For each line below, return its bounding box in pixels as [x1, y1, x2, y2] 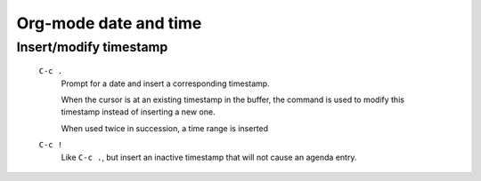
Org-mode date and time [16, 13, 202, 33]
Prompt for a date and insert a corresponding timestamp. [61, 78, 271, 89]
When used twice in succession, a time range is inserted [61, 122, 269, 133]
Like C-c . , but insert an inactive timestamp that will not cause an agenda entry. [61, 152, 357, 162]
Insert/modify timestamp [16, 39, 168, 55]
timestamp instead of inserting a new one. [61, 106, 216, 117]
